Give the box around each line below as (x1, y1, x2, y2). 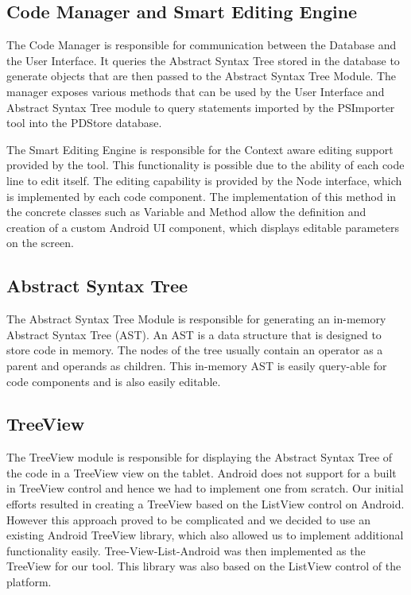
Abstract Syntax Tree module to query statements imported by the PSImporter (6, 99, 395, 115)
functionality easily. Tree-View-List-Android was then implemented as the (6, 542, 366, 558)
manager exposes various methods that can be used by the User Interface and (6, 83, 385, 99)
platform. (6, 574, 52, 590)
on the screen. (6, 234, 74, 251)
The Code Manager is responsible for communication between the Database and (6, 37, 397, 53)
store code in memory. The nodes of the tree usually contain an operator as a (6, 342, 383, 358)
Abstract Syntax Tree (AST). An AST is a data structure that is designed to (6, 326, 382, 342)
